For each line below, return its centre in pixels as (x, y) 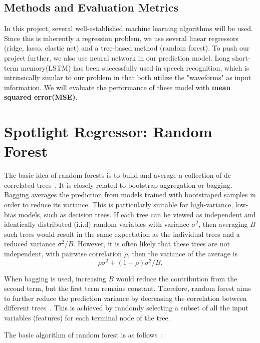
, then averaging (223, 224)
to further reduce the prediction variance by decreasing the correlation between (125, 298)
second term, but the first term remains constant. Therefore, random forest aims (127, 288)
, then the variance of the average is (183, 254)
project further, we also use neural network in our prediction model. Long (117, 57)
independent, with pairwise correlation (63, 254)
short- (241, 57)
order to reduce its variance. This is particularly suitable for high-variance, (119, 205)
